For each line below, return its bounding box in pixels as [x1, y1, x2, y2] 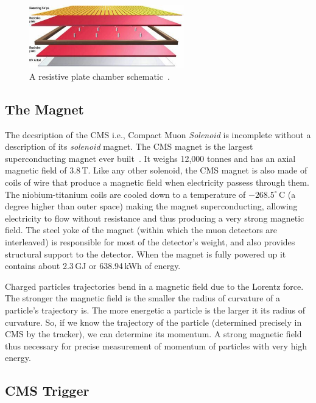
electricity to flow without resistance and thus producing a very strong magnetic [5, 211, 304, 224]
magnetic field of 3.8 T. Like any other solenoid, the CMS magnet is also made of [5, 164, 307, 177]
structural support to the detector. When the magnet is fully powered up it [5, 247, 286, 260]
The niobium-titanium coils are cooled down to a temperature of [5, 187, 246, 200]
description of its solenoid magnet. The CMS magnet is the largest [5, 140, 253, 153]
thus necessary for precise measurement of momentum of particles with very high [5, 339, 307, 352]
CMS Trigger [5, 381, 90, 400]
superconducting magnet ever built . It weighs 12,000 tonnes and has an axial [5, 152, 296, 164]
